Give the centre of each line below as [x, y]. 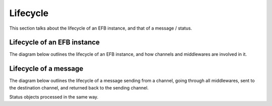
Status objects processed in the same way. [54, 97]
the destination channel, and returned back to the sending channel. [79, 87]
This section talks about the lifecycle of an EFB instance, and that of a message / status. [101, 28]
